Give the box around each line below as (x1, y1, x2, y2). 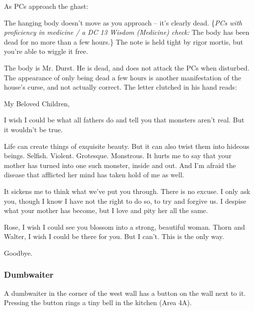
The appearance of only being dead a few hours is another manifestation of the (4, 72, 241, 82)
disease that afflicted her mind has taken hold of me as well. (4, 169, 184, 180)
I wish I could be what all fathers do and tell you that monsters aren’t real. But (4, 115, 245, 125)
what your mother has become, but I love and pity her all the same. (4, 205, 208, 215)
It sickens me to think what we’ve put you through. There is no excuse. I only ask (4, 186, 251, 196)
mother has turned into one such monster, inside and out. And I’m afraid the (4, 160, 236, 170)
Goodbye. (4, 247, 33, 258)
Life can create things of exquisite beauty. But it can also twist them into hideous (4, 141, 250, 151)
